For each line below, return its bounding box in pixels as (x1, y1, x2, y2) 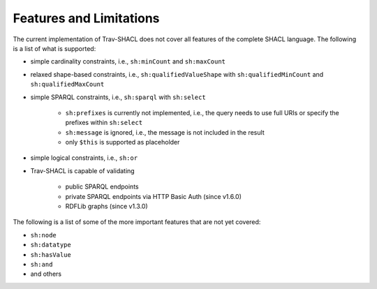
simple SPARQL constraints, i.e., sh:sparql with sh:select (30, 93, 206, 101)
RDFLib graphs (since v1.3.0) (65, 202, 148, 211)
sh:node (30, 231, 57, 239)
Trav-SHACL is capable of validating (30, 166, 135, 175)
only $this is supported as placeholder (65, 138, 180, 147)
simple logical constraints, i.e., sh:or (30, 154, 138, 162)
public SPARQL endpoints (65, 182, 139, 191)
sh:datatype (30, 241, 71, 249)
